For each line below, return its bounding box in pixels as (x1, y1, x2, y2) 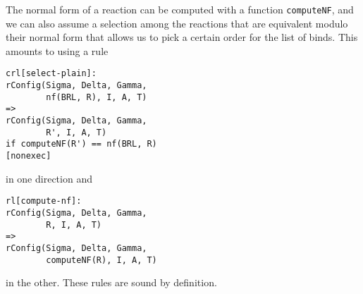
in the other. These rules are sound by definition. (6, 275, 217, 290)
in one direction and (6, 171, 92, 185)
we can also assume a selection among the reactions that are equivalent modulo (6, 16, 348, 30)
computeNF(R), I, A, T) (46, 255, 157, 265)
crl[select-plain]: (6, 68, 97, 79)
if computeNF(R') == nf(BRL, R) (6, 139, 157, 149)
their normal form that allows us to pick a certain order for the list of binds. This (6, 30, 358, 44)
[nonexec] (6, 151, 51, 161)
